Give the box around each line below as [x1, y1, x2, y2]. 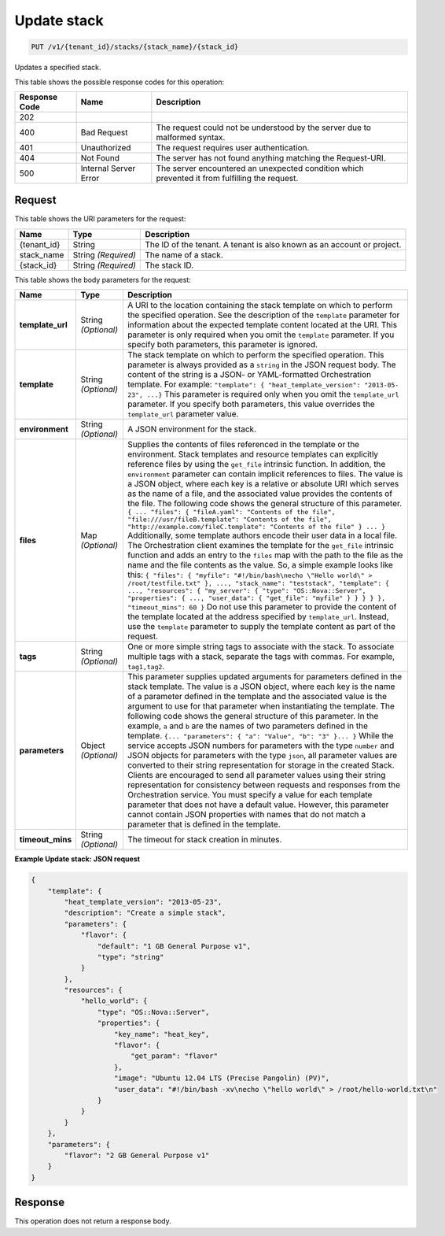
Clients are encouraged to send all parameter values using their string [127, 770, 386, 781]
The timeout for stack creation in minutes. [127, 834, 282, 846]
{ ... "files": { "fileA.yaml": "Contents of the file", [127, 508, 336, 516]
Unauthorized [80, 142, 131, 153]
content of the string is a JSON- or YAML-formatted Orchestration [127, 369, 372, 380]
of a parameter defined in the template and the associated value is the [127, 691, 388, 702]
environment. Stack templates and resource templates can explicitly [127, 449, 379, 460]
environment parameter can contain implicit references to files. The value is [127, 468, 403, 479]
